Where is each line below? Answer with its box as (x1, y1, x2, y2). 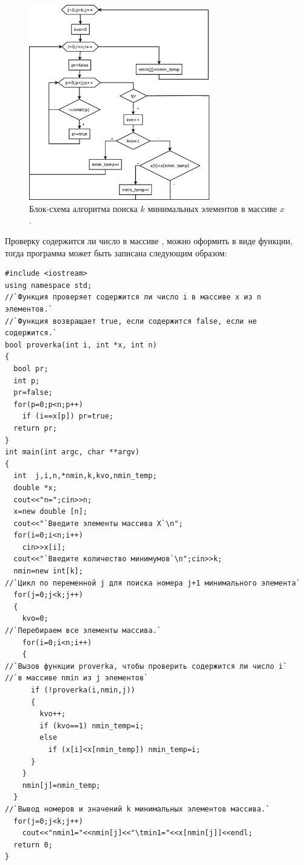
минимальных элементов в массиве (147, 202, 277, 214)
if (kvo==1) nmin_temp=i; (39, 721, 144, 730)
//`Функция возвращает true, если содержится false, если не (5, 316, 257, 326)
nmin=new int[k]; (13, 567, 83, 576)
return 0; (13, 840, 53, 849)
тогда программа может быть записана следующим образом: (5, 246, 227, 259)
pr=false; (13, 388, 53, 397)
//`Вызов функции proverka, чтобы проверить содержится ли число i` (5, 662, 288, 671)
